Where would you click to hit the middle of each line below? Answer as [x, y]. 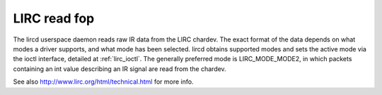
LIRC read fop [54, 18]
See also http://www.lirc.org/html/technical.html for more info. [103, 82]
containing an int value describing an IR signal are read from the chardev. [120, 69]
